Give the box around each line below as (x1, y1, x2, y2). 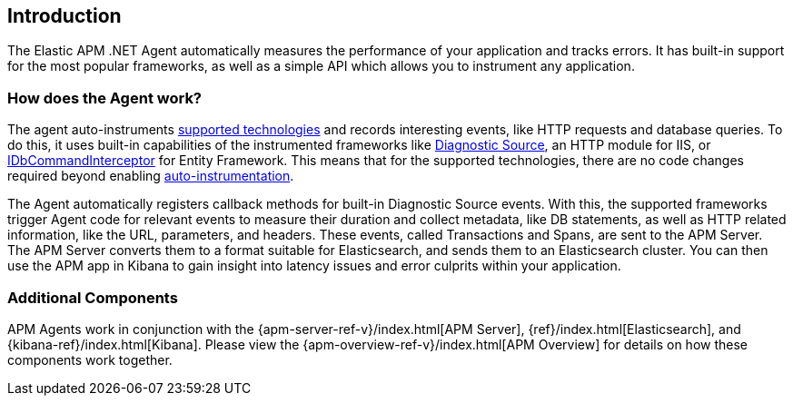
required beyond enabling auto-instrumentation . (7, 168, 294, 184)
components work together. (7, 351, 173, 368)
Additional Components (7, 288, 178, 307)
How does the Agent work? (7, 88, 203, 107)
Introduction (7, 5, 122, 27)
